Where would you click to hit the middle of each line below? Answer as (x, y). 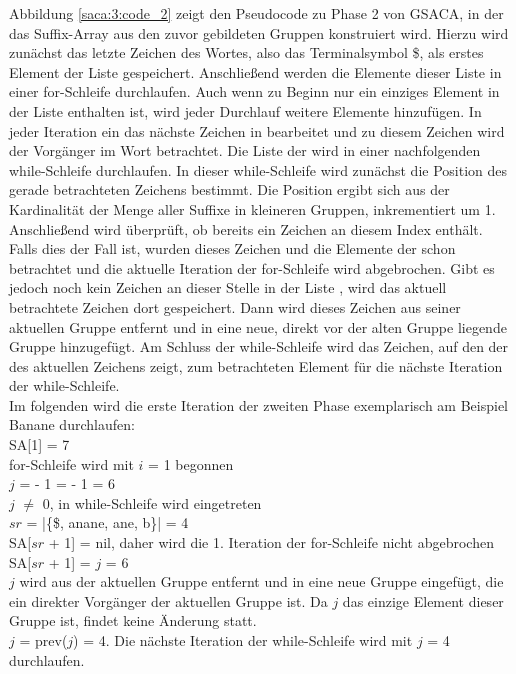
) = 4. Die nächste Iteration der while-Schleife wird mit (243, 640)
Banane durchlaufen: (72, 424)
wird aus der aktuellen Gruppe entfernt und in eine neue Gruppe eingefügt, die (261, 581)
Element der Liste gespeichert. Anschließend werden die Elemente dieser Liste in (255, 71)
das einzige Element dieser (423, 600)
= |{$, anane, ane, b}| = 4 (107, 522)
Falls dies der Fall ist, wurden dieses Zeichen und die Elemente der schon (232, 248)
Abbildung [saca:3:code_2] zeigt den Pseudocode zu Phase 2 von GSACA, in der (256, 13)
